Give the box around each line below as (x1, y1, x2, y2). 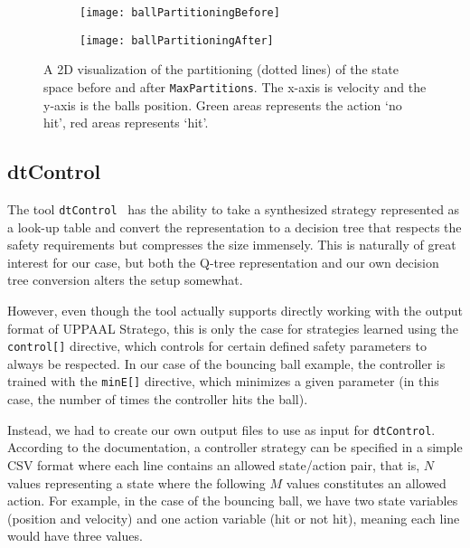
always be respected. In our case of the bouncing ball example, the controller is (7, 354, 446, 373)
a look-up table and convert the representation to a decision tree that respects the (7, 217, 462, 236)
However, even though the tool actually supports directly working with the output (7, 300, 463, 319)
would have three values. (7, 526, 143, 545)
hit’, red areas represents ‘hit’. (43, 113, 209, 132)
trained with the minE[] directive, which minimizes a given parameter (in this (7, 372, 439, 391)
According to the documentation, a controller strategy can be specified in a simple (7, 438, 463, 457)
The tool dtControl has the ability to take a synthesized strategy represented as (7, 199, 460, 218)
